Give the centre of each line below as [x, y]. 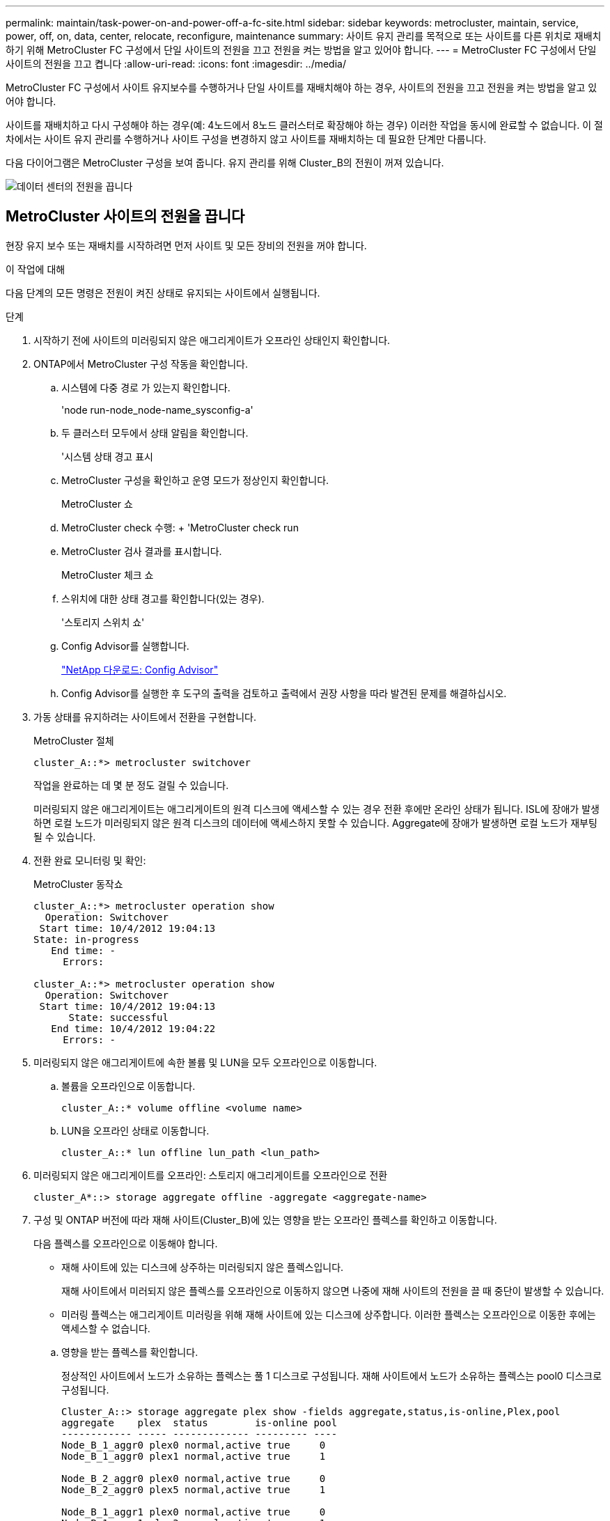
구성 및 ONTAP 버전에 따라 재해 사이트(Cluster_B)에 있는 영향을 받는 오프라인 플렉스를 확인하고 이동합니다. [265, 1219]
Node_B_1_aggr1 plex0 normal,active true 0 [194, 1512]
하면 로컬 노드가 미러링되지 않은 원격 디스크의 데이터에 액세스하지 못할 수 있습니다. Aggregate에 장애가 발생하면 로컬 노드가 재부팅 [315, 822]
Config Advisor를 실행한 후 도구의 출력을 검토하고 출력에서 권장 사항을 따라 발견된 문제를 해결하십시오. [284, 693]
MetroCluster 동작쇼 [78, 884]
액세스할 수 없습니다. [106, 1328]
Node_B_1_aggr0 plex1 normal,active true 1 [194, 1456]
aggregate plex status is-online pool [200, 1422]
